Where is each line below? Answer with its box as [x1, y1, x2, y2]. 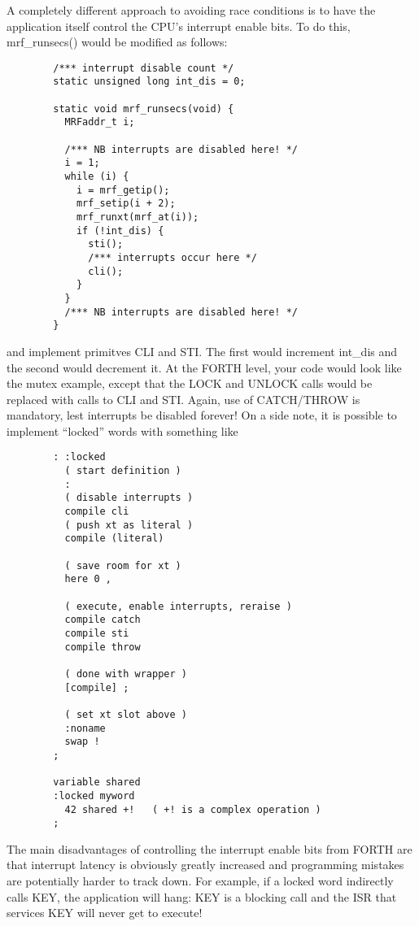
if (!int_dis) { [76, 224, 164, 237]
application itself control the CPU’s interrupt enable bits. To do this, [7, 17, 351, 34]
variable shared [53, 776, 141, 789]
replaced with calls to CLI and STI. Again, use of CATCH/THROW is [7, 390, 360, 407]
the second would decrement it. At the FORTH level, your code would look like [7, 359, 402, 376]
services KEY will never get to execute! [7, 904, 203, 921]
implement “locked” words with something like [7, 422, 238, 439]
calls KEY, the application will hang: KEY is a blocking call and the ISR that [7, 888, 397, 905]
